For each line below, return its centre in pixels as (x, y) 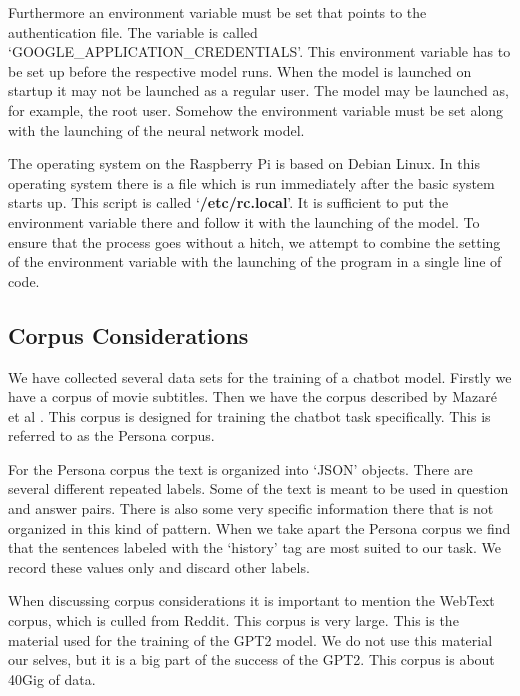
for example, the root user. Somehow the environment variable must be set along (256, 109)
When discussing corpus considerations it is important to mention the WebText (251, 600)
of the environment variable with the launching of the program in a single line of (255, 261)
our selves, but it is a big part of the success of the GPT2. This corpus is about (251, 659)
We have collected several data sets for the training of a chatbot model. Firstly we (260, 376)
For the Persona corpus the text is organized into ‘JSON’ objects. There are (240, 468)
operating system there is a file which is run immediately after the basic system (251, 182)
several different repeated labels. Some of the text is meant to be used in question (258, 488)
